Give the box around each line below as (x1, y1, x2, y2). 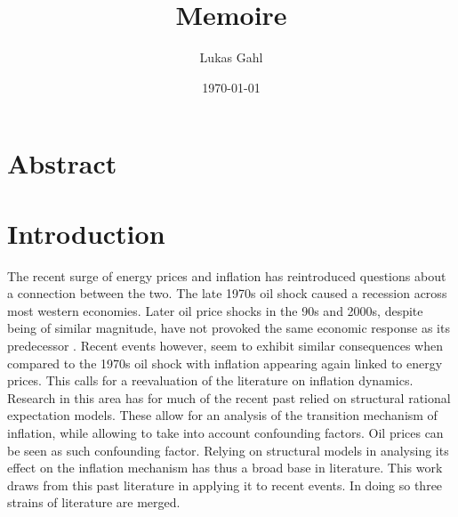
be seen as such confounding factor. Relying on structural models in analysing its (7, 440, 449, 459)
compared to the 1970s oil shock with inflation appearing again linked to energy (7, 353, 443, 372)
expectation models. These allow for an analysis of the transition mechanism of (7, 406, 438, 424)
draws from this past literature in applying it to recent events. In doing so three (7, 475, 443, 494)
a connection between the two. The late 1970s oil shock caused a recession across (7, 284, 447, 303)
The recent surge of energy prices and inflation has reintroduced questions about (7, 266, 446, 285)
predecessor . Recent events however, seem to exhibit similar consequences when (7, 336, 444, 354)
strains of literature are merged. (7, 493, 181, 512)
